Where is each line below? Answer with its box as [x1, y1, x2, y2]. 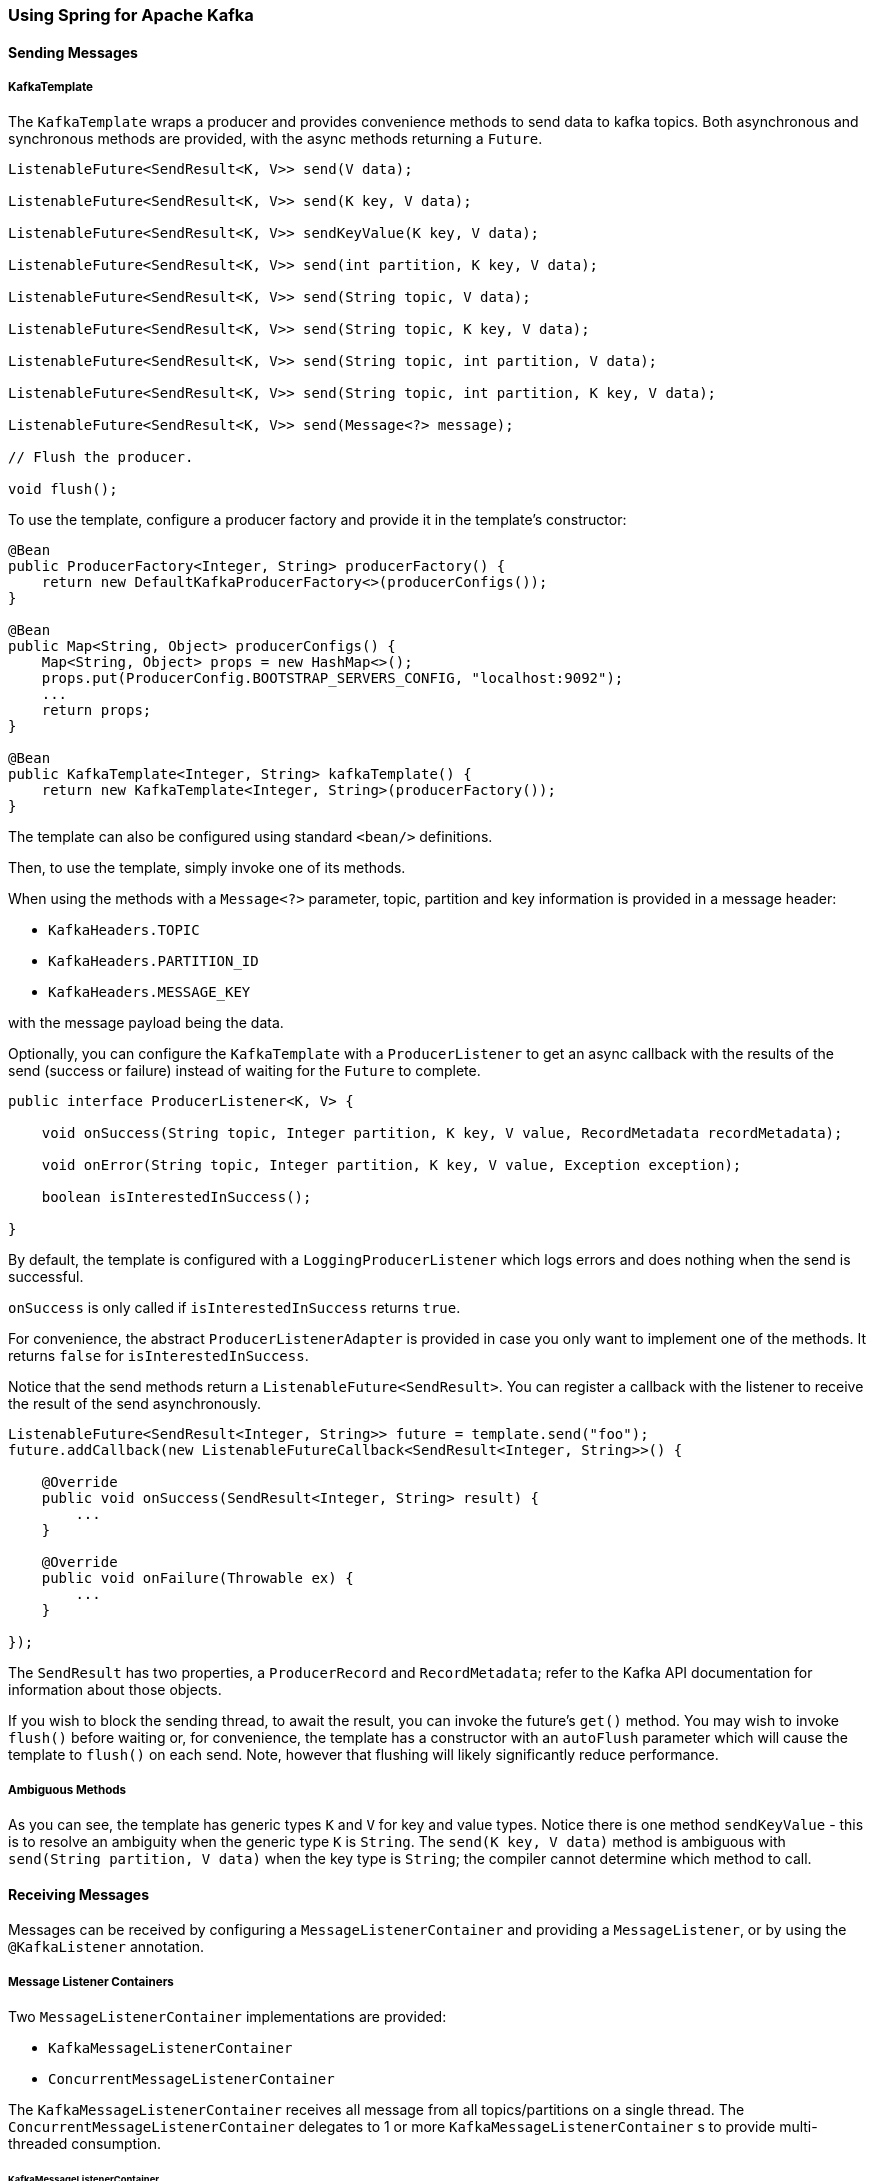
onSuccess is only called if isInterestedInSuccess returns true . [8, 1299, 461, 1317]
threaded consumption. [8, 2135, 162, 2153]
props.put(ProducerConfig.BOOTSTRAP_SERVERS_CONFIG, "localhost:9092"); [41, 670, 624, 687]
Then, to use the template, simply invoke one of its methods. [8, 859, 406, 877]
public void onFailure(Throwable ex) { [41, 1570, 354, 1587]
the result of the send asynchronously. [8, 1395, 261, 1413]
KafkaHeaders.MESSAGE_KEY [48, 984, 251, 1001]
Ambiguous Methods [8, 1782, 127, 1797]
